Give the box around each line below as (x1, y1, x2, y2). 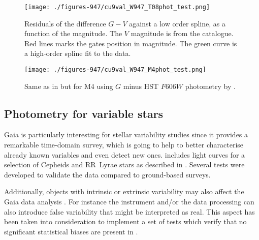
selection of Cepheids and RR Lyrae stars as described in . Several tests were (4, 159, 245, 170)
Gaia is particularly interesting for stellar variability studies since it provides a (4, 129, 248, 140)
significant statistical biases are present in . (4, 226, 138, 236)
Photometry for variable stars (4, 105, 164, 121)
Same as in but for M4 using (24, 80, 113, 91)
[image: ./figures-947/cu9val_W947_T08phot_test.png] (24, 4, 210, 11)
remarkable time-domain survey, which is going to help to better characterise (4, 139, 244, 150)
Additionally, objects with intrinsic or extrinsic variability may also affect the (4, 186, 244, 197)
